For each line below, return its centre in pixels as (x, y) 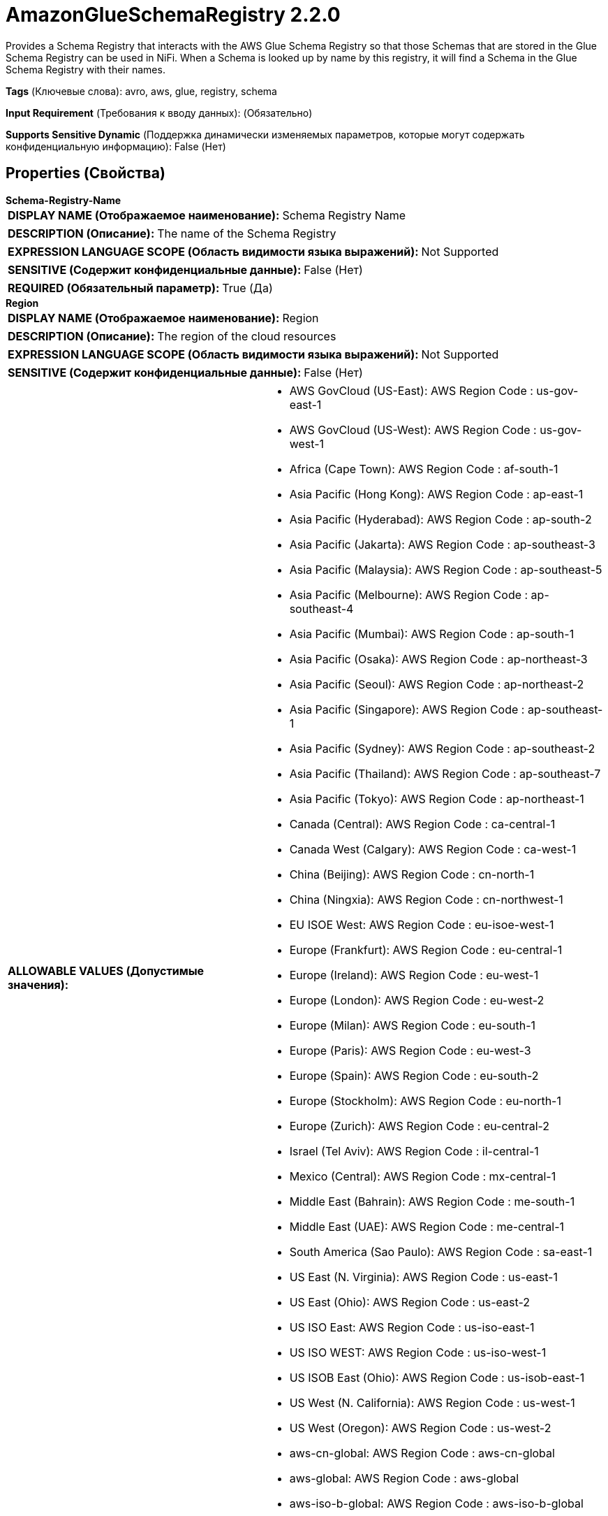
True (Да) (247, 288)
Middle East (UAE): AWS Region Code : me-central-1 (427, 1226)
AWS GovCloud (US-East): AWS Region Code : (411, 390)
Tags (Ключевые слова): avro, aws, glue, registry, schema (141, 91)
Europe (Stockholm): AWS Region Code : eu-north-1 (425, 1100)
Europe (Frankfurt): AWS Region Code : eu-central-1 (426, 950)
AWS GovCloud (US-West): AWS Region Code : (413, 429)
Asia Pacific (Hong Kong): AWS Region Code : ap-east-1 (436, 494)
